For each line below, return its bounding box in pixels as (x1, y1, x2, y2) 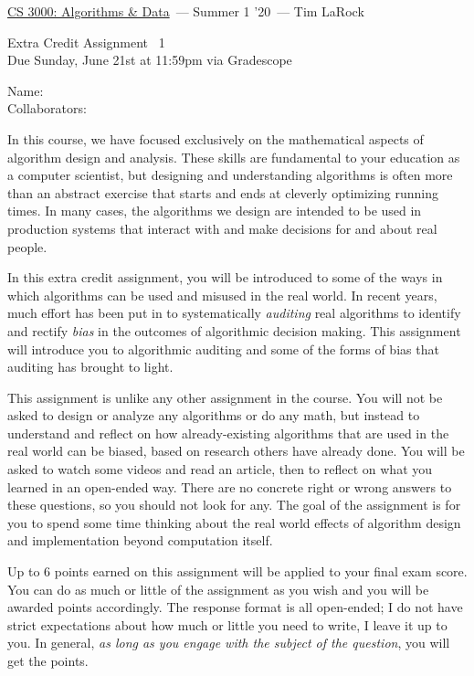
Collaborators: (7, 99, 87, 118)
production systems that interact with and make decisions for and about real (7, 218, 437, 238)
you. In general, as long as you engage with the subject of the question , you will (7, 633, 450, 652)
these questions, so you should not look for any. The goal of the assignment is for (7, 495, 461, 514)
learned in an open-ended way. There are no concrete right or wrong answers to (7, 477, 452, 496)
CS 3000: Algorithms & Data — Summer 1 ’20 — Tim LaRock (7, 2, 364, 20)
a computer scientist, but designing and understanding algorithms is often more (7, 165, 453, 185)
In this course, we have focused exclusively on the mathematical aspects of (7, 129, 424, 148)
